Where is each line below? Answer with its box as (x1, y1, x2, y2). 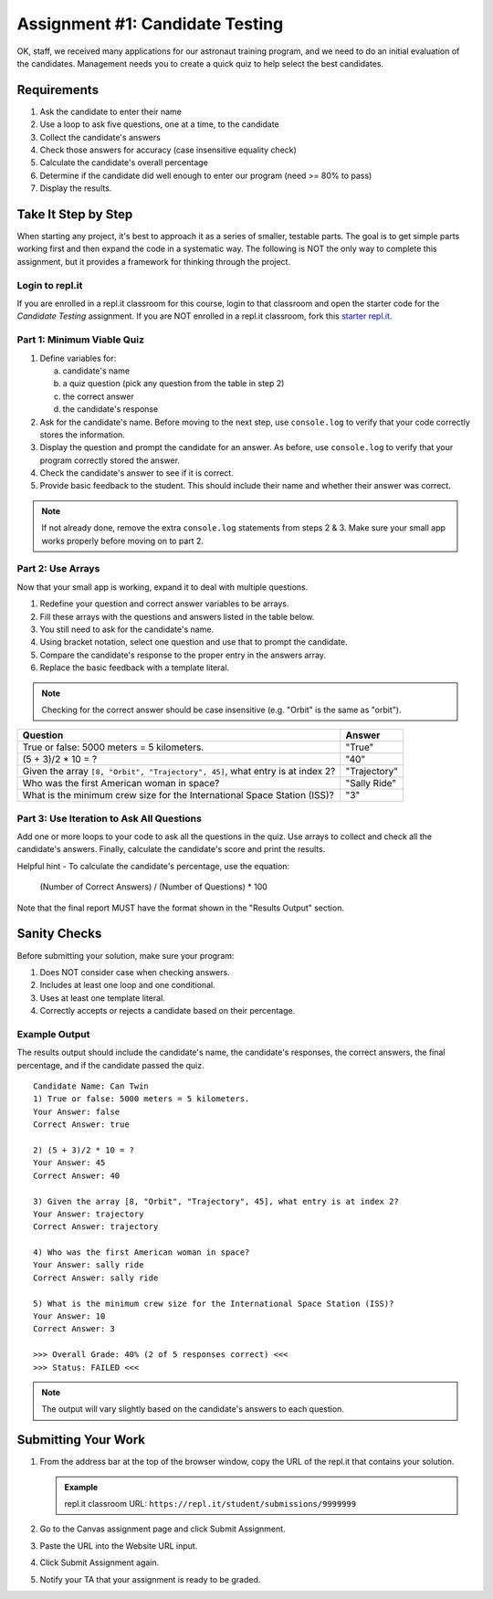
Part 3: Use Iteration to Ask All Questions (16, 812, 203, 825)
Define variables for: (39, 352, 117, 363)
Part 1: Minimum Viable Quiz (16, 333, 145, 346)
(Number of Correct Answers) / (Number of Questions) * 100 (39, 881, 268, 892)
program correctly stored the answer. (39, 455, 181, 466)
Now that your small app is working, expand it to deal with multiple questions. (16, 581, 309, 593)
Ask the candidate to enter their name (39, 106, 183, 117)
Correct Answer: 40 (33, 1170, 121, 1181)
